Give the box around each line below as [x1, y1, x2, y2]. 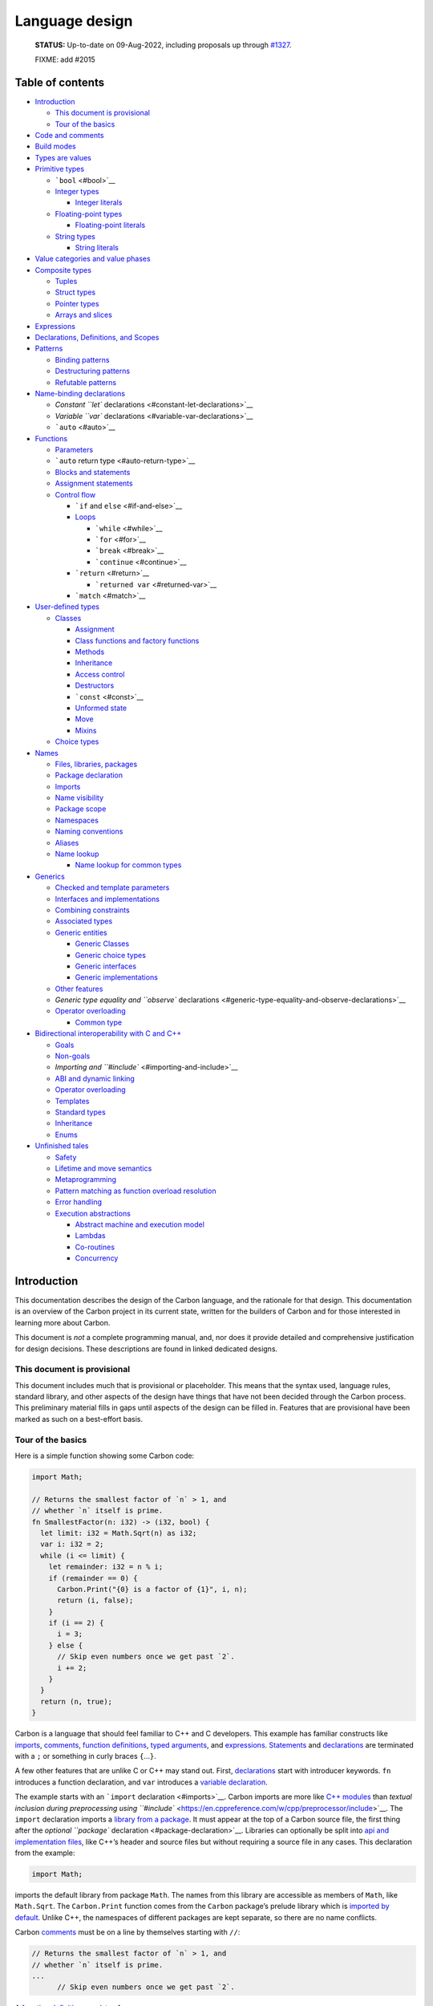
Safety [55, 1152, 77, 1162]
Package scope [55, 804, 107, 814]
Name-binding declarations [34, 389, 126, 398]
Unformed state [75, 703, 127, 713]
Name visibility [55, 793, 104, 802]
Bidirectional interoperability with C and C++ [34, 1029, 182, 1038]
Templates [55, 1096, 90, 1106]
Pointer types [55, 298, 99, 308]
